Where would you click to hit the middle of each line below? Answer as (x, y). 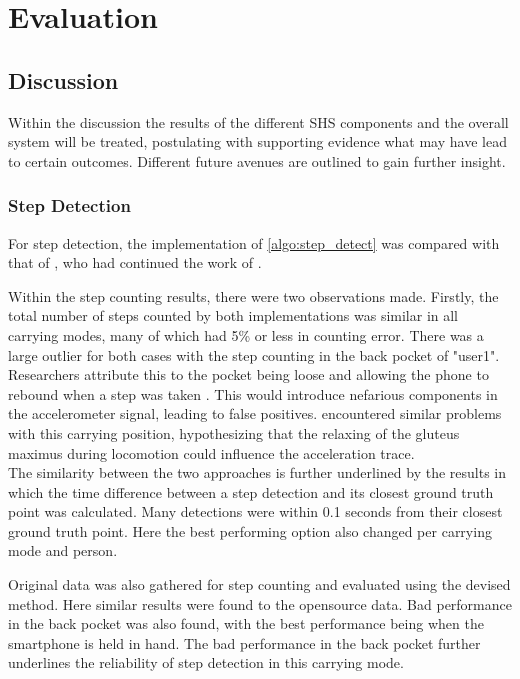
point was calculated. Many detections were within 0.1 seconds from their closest (255, 511)
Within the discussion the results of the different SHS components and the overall (258, 121)
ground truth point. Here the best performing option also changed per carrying (250, 530)
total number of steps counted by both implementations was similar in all (233, 315)
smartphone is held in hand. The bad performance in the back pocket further (244, 642)
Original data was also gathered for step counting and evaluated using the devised (259, 584)
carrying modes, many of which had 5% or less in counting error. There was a (246, 334)
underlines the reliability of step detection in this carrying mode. (206, 662)
